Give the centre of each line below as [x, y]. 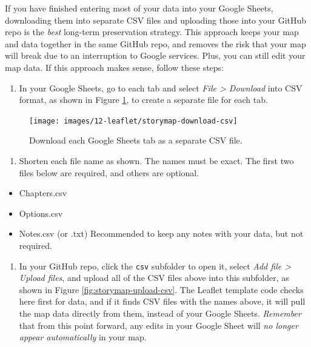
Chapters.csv [43, 193]
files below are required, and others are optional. [109, 172]
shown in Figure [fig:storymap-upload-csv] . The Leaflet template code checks [161, 289]
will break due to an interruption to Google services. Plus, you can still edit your [155, 55]
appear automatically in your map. [83, 337]
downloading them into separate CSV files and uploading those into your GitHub [156, 20]
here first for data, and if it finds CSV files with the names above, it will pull [162, 301]
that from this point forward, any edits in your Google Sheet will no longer [159, 325]
